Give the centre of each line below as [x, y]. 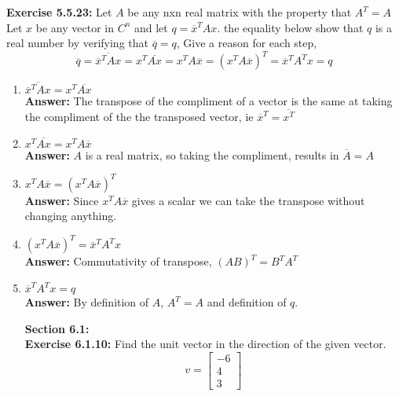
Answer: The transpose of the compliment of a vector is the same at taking [209, 101]
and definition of [247, 302]
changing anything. [71, 216]
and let [151, 27]
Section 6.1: [57, 328]
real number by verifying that [77, 43]
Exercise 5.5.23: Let [59, 12]
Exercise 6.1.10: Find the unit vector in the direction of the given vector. [205, 344]
